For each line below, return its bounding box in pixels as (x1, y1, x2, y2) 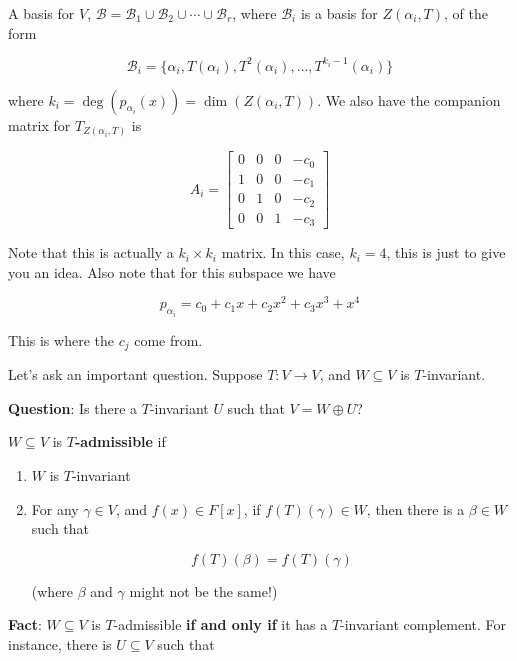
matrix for (8, 114, 71, 135)
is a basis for (300, 3, 378, 23)
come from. (134, 329, 203, 350)
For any (31, 498, 79, 519)
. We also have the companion (317, 89, 501, 110)
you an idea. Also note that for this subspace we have (8, 261, 336, 282)
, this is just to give (386, 242, 506, 263)
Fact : (8, 614, 42, 635)
